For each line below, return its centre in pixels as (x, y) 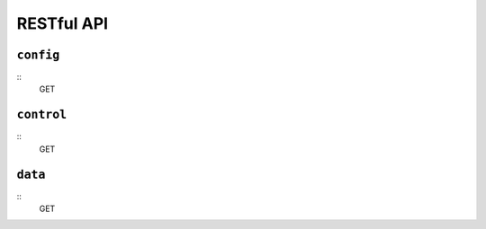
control (42, 115)
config (38, 55)
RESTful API (62, 23)
